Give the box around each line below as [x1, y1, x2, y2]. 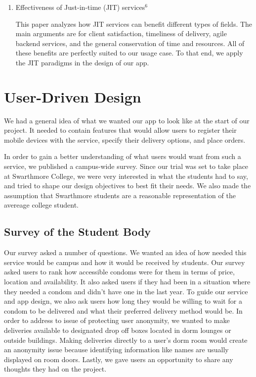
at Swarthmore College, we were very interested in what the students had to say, [4, 170, 248, 181]
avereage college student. [4, 200, 79, 210]
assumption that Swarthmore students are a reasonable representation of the [4, 190, 236, 200]
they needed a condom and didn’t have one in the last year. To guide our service [4, 286, 248, 296]
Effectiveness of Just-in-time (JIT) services [15, 2, 145, 12]
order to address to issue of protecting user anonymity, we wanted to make [4, 315, 230, 325]
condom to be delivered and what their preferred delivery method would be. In [4, 305, 243, 316]
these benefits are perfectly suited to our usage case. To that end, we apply [15, 48, 243, 58]
